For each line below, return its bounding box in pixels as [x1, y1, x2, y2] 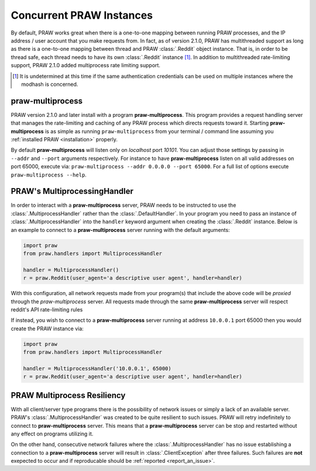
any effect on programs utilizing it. [11, 430, 94, 437]
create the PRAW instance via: [11, 325, 84, 332]
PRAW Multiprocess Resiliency [11, 390, 126, 400]
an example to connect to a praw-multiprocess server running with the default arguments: [11, 226, 231, 233]
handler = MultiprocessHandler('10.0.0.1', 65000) [23, 365, 172, 372]
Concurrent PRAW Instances [11, 9, 153, 22]
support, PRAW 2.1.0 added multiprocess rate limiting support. [11, 62, 161, 69]
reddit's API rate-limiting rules [11, 306, 83, 313]
